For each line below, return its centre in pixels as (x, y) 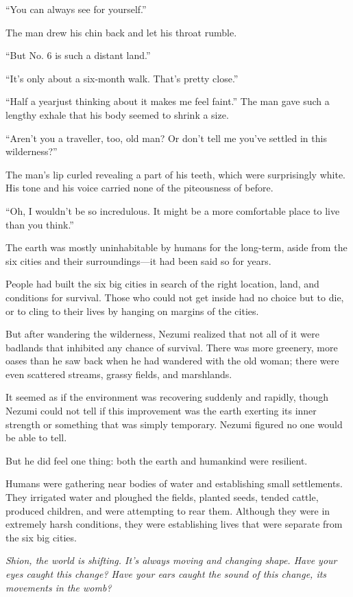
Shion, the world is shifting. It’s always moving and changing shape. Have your (171, 560)
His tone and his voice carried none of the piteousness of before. (139, 188)
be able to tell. (36, 437)
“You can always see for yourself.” (76, 9)
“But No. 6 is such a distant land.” (78, 55)
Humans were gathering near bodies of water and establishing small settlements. (174, 483)
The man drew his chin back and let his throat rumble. (121, 32)
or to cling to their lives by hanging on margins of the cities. (132, 311)
